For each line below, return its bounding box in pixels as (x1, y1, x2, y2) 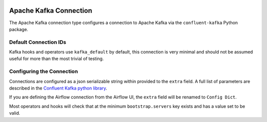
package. (9, 26, 28, 32)
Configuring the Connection (9, 68, 78, 75)
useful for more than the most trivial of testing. (9, 56, 104, 61)
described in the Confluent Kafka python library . (9, 85, 107, 91)
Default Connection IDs (9, 38, 66, 45)
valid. (9, 110, 21, 116)
